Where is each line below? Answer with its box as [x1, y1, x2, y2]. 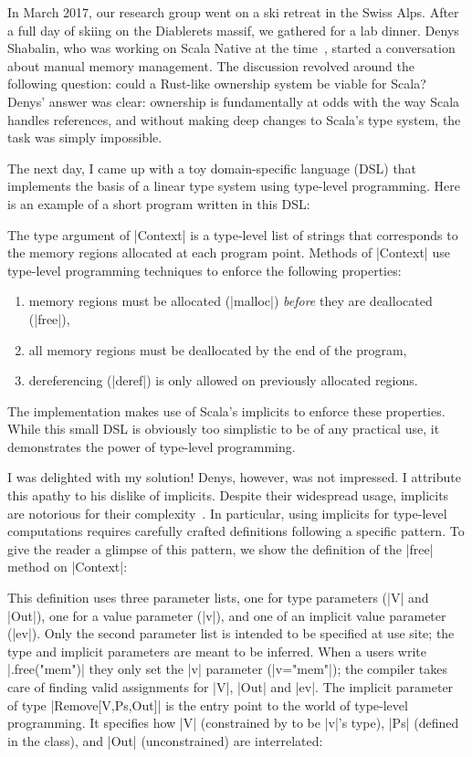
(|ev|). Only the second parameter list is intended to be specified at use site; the [7, 624, 455, 643]
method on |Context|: [7, 557, 128, 576]
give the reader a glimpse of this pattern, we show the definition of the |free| [7, 539, 434, 558]
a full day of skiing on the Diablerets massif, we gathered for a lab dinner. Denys [7, 20, 459, 39]
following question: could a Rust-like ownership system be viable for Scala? [7, 74, 426, 93]
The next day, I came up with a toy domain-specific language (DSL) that [7, 158, 417, 177]
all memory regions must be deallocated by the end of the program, [28, 340, 407, 359]
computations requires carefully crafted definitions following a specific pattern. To [7, 521, 465, 541]
